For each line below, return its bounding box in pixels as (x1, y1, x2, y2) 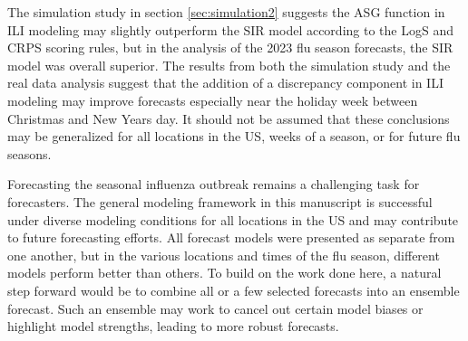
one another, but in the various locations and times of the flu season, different (7, 245, 440, 264)
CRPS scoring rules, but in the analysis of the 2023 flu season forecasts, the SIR (7, 38, 453, 57)
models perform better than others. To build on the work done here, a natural (7, 263, 442, 282)
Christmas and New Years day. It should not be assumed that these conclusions (7, 109, 450, 128)
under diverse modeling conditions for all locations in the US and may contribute (7, 210, 459, 229)
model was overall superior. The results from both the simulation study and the (7, 55, 451, 74)
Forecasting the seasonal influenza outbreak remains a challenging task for (7, 175, 420, 194)
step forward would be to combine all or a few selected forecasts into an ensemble (7, 280, 460, 299)
